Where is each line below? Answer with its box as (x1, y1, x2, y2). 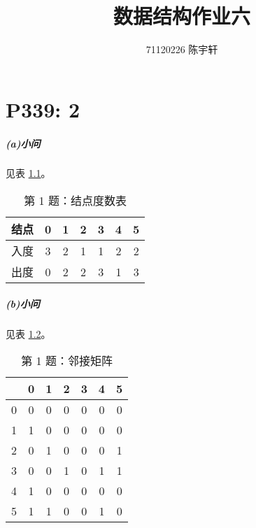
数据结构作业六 (113, 1, 250, 30)
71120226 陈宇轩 (145, 42, 218, 57)
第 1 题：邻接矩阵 (21, 352, 113, 369)
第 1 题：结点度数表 (24, 192, 127, 209)
